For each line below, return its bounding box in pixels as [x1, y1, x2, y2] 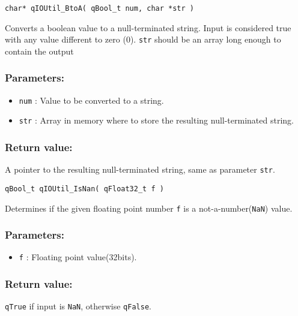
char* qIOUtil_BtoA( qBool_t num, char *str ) [5, 4, 194, 13]
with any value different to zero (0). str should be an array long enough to [5, 33, 281, 46]
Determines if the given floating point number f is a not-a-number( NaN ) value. [5, 201, 293, 214]
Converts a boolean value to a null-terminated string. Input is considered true [5, 21, 291, 34]
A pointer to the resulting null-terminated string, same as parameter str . [5, 163, 275, 176]
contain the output [5, 44, 74, 57]
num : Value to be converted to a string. [19, 94, 164, 106]
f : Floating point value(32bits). [19, 251, 137, 263]
